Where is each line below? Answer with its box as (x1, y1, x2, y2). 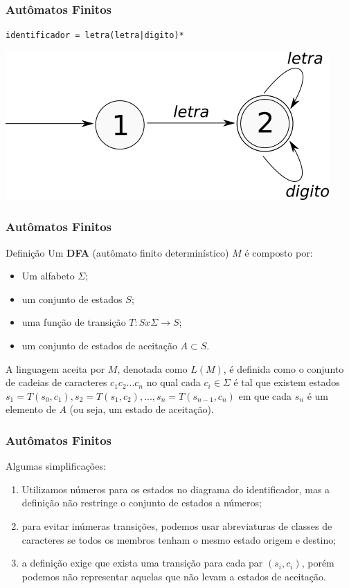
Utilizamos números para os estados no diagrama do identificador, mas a (21, 481, 330, 496)
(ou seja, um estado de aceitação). (69, 402, 214, 416)
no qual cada (146, 375, 201, 389)
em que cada (238, 388, 292, 403)
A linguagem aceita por (6, 361, 105, 376)
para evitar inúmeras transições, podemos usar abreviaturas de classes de (21, 518, 332, 533)
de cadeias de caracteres (6, 375, 107, 389)
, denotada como (117, 361, 188, 376)
